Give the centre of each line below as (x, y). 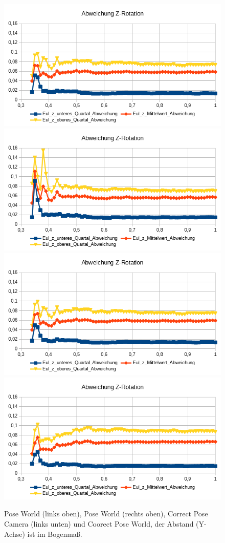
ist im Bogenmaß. (55, 534)
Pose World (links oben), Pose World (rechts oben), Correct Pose (106, 514)
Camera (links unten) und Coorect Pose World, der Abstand (99, 524)
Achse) (15, 534)
